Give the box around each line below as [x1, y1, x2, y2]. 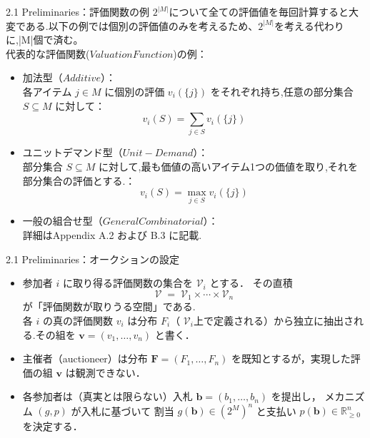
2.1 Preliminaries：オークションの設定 [6, 251, 180, 266]
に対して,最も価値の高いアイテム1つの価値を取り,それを [98, 159, 358, 174]
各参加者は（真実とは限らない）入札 [22, 389, 193, 404]
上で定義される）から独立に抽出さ [193, 312, 354, 327]
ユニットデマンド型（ [22, 145, 123, 160]
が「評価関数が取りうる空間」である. [22, 299, 196, 314]
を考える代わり [274, 18, 344, 33]
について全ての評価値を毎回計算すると [169, 4, 349, 19]
